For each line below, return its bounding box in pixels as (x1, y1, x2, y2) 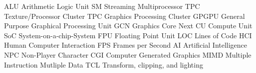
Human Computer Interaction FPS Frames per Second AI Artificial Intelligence (4, 40, 248, 50)
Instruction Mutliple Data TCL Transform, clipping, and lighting (4, 59, 203, 70)
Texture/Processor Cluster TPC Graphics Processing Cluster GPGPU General (4, 10, 245, 21)
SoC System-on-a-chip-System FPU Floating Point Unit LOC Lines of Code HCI (4, 30, 252, 40)
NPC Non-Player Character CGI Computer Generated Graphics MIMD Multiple (4, 49, 252, 60)
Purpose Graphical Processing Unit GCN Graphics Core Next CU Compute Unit (4, 20, 253, 31)
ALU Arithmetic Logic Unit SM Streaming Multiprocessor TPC (4, 1, 200, 11)
